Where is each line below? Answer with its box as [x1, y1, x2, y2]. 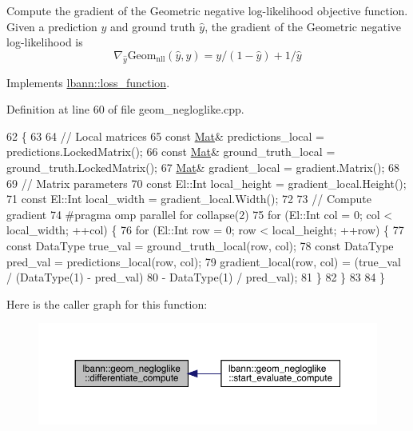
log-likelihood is [6, 34, 83, 50]
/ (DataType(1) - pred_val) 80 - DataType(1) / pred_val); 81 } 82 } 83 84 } [6, 269, 386, 285]
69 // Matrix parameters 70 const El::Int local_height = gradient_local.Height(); [6, 174, 407, 191]
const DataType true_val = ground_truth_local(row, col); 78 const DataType [6, 237, 394, 253]
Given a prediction [6, 18, 97, 34]
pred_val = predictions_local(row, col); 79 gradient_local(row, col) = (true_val [6, 253, 401, 269]
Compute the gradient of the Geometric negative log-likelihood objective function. [6, 2, 408, 18]
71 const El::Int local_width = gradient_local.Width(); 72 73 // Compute [6, 190, 371, 207]
